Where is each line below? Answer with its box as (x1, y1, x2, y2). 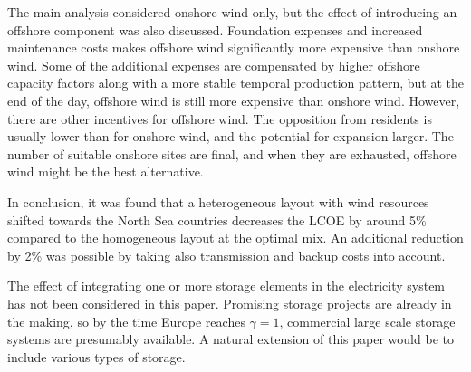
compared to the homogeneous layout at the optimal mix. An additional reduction (7, 228, 464, 247)
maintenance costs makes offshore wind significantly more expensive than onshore (7, 38, 460, 57)
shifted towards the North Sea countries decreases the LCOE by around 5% (7, 210, 427, 229)
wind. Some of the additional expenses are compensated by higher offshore (7, 55, 420, 74)
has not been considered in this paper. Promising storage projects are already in (7, 293, 452, 312)
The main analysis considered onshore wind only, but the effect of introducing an (7, 3, 457, 21)
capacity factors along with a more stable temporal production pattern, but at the (7, 73, 464, 92)
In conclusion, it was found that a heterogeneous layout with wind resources (7, 192, 429, 211)
